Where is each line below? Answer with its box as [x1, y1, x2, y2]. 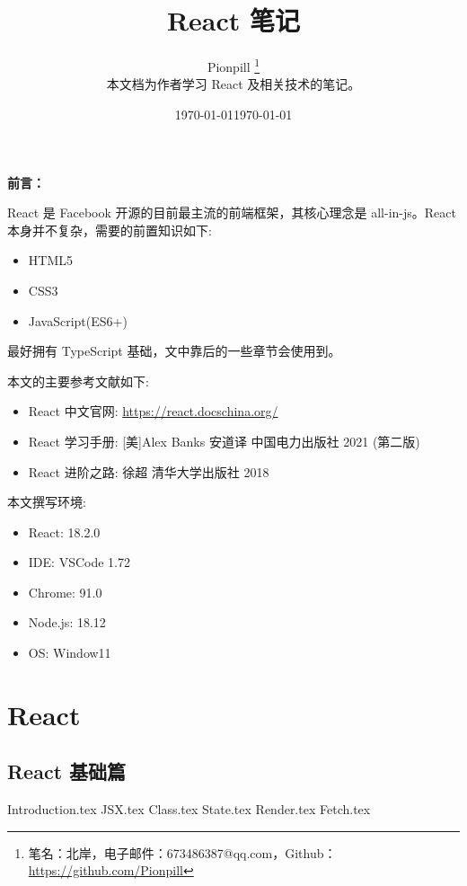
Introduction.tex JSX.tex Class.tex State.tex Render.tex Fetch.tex [7, 800, 371, 819]
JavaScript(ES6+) [28, 311, 128, 330]
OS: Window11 [28, 643, 111, 662]
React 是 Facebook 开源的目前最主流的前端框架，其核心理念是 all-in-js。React [7, 203, 456, 222]
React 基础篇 [7, 758, 127, 785]
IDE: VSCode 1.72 [28, 553, 130, 571]
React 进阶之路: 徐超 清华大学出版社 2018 [28, 462, 269, 481]
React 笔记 [166, 2, 301, 39]
